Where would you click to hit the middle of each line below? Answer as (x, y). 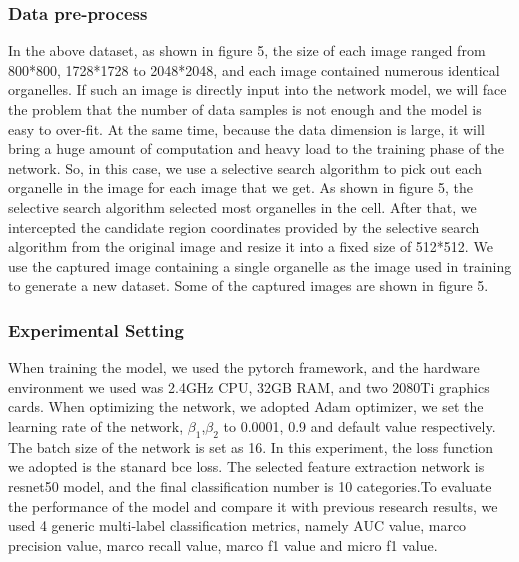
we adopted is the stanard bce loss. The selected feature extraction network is (246, 466)
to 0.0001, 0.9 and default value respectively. (359, 425)
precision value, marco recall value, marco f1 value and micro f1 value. (223, 544)
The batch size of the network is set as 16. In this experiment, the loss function (251, 446)
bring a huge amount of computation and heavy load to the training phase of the (256, 148)
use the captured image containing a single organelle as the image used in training (260, 265)
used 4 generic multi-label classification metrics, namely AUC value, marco (237, 525)
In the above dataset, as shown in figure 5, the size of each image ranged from (247, 50)
